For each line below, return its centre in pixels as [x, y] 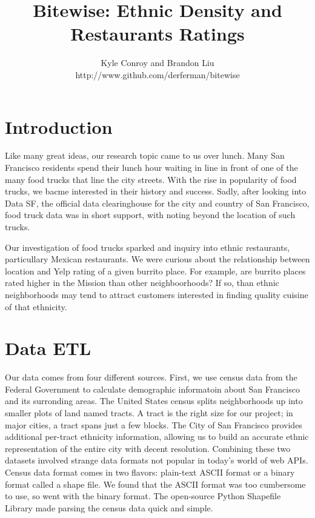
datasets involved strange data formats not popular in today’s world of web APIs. [157, 460]
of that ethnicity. [36, 306]
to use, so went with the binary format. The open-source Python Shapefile [143, 496]
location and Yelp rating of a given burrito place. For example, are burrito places [155, 271]
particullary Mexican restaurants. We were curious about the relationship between [157, 259]
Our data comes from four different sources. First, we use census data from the [151, 377]
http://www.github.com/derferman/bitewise [157, 74]
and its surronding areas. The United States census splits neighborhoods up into [154, 401]
